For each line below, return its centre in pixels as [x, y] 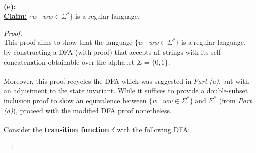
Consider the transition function [57, 129]
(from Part [235, 100]
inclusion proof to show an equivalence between [75, 100]
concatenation [25, 61]
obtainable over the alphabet [91, 61]
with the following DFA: [153, 129]
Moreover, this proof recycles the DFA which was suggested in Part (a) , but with [127, 81]
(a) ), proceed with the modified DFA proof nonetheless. [88, 110]
